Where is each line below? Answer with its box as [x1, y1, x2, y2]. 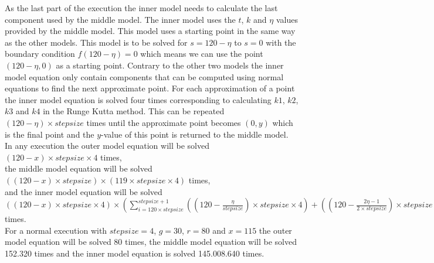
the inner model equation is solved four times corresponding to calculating [5, 93, 272, 105]
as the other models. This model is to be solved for [5, 36, 188, 48]
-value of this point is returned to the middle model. [101, 128, 289, 140]
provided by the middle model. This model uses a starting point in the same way [5, 25, 296, 37]
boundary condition [5, 47, 75, 60]
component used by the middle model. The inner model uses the [5, 13, 236, 25]
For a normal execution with [5, 224, 107, 236]
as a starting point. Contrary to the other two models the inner [56, 59, 284, 71]
